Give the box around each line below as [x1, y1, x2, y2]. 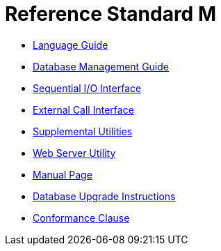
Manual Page [33, 168, 92, 181]
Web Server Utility [33, 146, 116, 159]
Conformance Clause [33, 211, 130, 224]
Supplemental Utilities [33, 125, 133, 137]
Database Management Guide [33, 60, 169, 73]
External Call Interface [33, 103, 134, 116]
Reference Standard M [5, 2, 216, 26]
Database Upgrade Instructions [33, 190, 176, 202]
